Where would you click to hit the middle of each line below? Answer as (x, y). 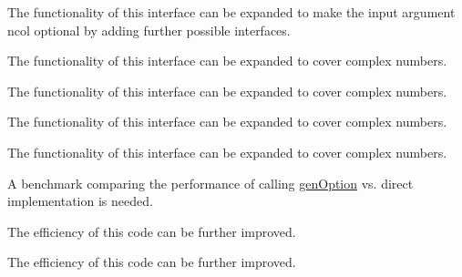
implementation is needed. (80, 201)
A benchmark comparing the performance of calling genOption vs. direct (210, 183)
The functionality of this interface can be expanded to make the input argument (231, 12)
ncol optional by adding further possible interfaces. (149, 30)
